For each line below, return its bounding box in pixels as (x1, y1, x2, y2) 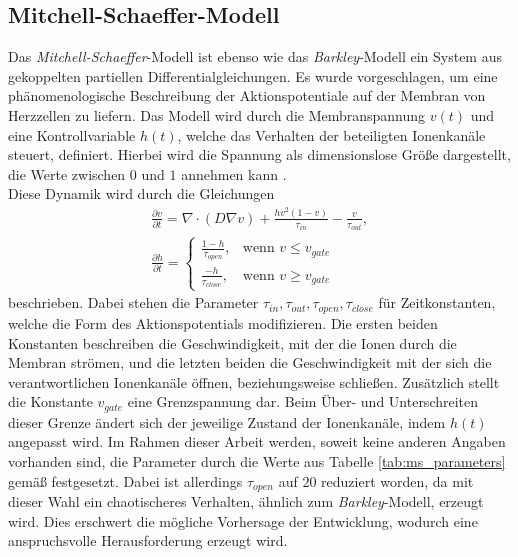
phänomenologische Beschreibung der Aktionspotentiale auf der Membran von (8, 85, 486, 106)
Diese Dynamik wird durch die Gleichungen (8, 183, 275, 204)
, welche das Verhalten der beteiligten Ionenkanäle (177, 124, 486, 145)
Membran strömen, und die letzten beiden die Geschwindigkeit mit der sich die (8, 352, 492, 373)
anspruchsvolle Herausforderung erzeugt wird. (8, 530, 288, 551)
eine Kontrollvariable (8, 124, 136, 145)
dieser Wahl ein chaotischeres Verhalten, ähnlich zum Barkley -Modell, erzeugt (8, 490, 484, 511)
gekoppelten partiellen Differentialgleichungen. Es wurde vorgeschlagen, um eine (8, 65, 498, 86)
